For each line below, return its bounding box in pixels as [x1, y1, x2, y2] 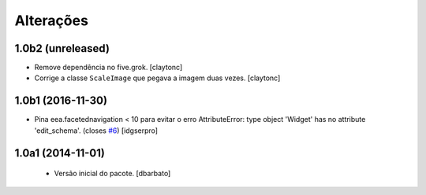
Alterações [14, 12, 88, 29]
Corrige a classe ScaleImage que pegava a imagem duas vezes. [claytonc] [34, 73, 281, 83]
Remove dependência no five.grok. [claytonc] [34, 63, 183, 72]
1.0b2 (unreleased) [14, 42, 110, 55]
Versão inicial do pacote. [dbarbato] [54, 169, 171, 178]
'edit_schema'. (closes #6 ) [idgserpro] [34, 126, 158, 135]
